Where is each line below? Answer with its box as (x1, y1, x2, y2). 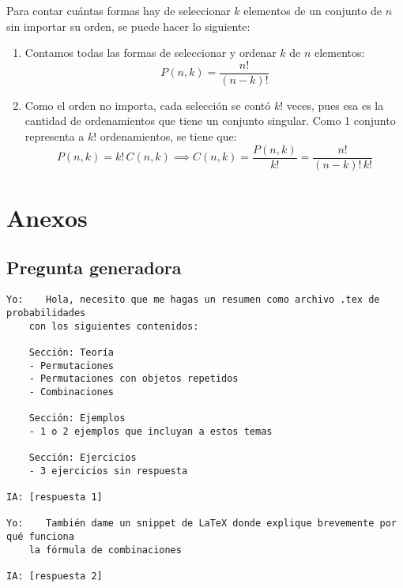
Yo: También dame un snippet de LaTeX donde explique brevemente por (6, 518, 397, 530)
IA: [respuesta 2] (6, 571, 103, 582)
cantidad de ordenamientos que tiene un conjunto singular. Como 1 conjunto (24, 112, 396, 129)
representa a (24, 128, 85, 145)
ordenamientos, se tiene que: (100, 128, 237, 145)
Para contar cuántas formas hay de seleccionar (6, 2, 231, 18)
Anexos (6, 201, 88, 233)
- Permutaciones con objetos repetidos (28, 373, 239, 385)
